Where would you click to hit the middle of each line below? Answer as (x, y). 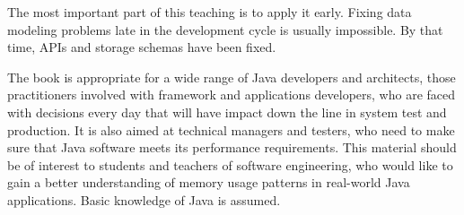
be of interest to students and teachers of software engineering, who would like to (230, 164)
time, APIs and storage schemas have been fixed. (142, 47)
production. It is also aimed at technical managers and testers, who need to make (231, 129)
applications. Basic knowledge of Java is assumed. (144, 199)
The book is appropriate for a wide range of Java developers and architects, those (232, 77)
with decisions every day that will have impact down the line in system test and (227, 112)
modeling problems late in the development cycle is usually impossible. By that (225, 29)
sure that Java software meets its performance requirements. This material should (232, 147)
